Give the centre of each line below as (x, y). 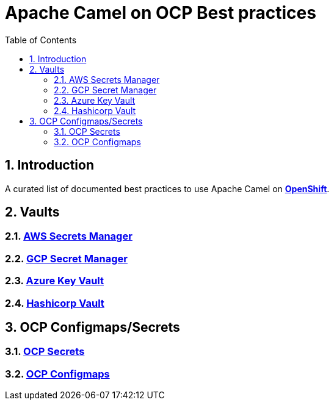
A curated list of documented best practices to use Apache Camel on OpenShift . (167, 188)
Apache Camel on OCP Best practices (161, 13)
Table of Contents (41, 40)
